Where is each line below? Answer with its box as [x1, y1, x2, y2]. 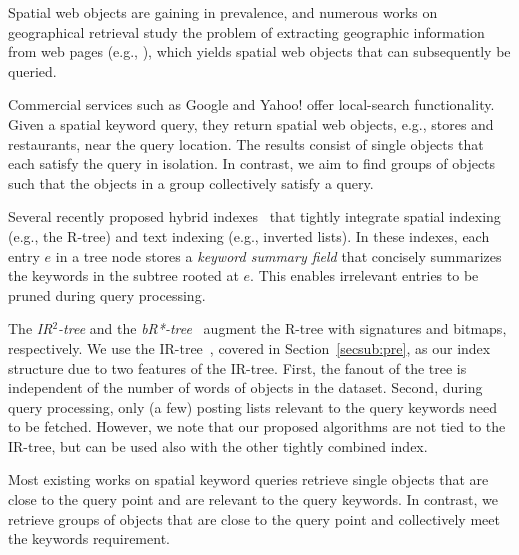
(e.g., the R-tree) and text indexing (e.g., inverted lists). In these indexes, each [8, 225, 490, 246]
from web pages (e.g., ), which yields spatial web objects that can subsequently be [8, 41, 511, 62]
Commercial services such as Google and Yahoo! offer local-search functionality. [8, 94, 495, 115]
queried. [8, 60, 57, 81]
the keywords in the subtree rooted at [8, 265, 239, 286]
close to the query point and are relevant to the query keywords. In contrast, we [8, 489, 499, 510]
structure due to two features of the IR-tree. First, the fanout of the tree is [8, 357, 467, 378]
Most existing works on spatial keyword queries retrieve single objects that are [8, 469, 489, 490]
